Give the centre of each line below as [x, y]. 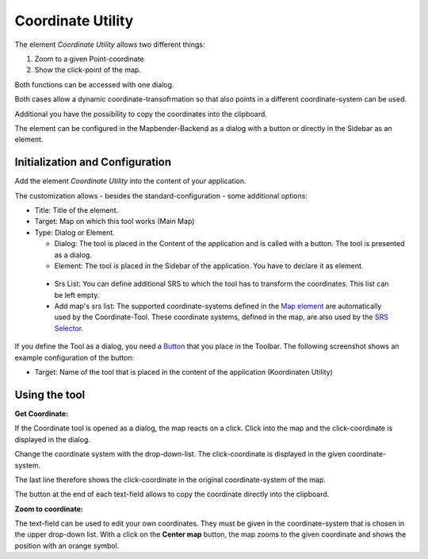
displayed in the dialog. [53, 439]
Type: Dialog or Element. [75, 232]
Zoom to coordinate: [49, 509]
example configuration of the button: [75, 357]
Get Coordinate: [42, 414]
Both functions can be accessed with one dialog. [94, 84]
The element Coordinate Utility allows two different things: [110, 44]
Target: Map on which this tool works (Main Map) [115, 222]
